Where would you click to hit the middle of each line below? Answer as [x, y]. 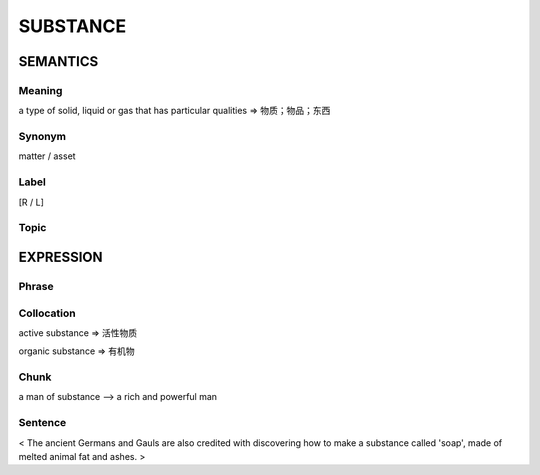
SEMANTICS [58, 61]
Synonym [42, 137]
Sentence [42, 423]
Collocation [47, 313]
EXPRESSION [60, 256]
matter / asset [47, 156]
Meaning [40, 90]
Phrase [36, 286]
